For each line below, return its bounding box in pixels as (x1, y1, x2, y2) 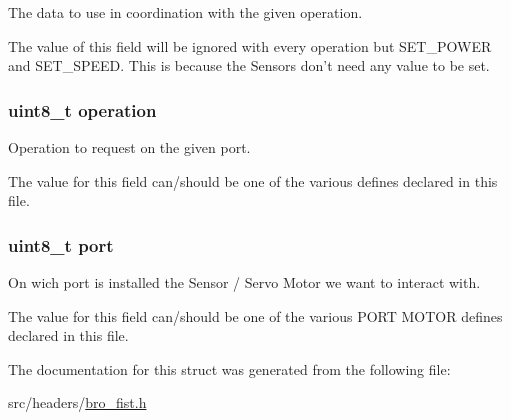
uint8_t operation (8, 97, 157, 122)
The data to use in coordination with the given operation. (8, 2, 363, 22)
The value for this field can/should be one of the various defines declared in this (8, 170, 498, 191)
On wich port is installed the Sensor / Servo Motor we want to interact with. (8, 272, 481, 292)
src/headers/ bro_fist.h (8, 392, 147, 413)
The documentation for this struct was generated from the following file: (8, 358, 451, 379)
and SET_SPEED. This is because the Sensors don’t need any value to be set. (8, 55, 490, 76)
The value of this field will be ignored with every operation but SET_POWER (8, 35, 492, 56)
